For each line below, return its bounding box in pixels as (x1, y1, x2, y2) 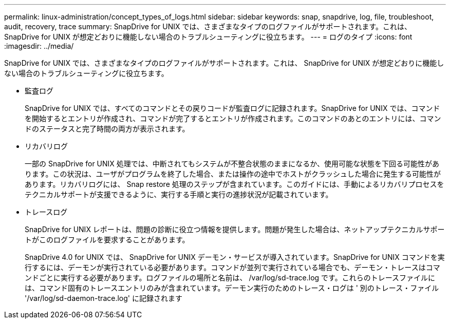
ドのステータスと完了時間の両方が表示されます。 (25, 124, 190, 133)
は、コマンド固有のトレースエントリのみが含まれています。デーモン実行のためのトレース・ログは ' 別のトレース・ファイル (25, 283, 439, 292)
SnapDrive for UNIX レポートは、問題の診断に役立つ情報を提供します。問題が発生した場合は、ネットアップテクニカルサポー (25, 225, 445, 234)
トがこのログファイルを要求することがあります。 (25, 235, 190, 244)
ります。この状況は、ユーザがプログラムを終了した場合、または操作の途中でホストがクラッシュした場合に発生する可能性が (25, 169, 441, 178)
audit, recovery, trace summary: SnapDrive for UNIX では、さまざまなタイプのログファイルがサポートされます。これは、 (4, 22, 412, 31)
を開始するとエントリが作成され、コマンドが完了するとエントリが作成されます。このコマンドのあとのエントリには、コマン (25, 114, 441, 123)
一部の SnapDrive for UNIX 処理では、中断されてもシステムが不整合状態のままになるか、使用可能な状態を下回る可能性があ (25, 159, 439, 168)
